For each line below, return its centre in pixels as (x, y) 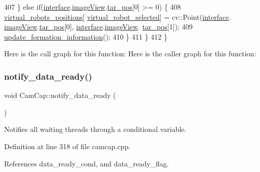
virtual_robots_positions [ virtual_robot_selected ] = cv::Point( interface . (118, 16)
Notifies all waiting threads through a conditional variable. (95, 129)
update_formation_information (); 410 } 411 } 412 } (86, 36)
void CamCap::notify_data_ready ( (60, 95)
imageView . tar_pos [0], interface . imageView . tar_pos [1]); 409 (98, 27)
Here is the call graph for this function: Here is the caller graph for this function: (130, 54)
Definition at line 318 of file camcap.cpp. (67, 146)
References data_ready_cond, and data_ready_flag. (86, 163)
